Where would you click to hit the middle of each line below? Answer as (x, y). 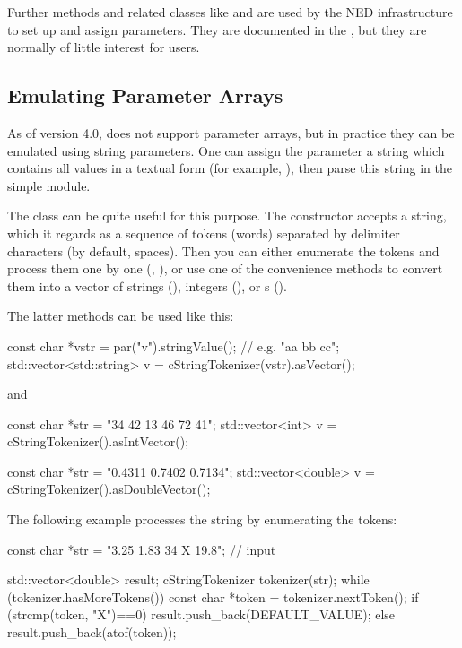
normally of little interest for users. (104, 47)
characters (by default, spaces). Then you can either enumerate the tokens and (223, 251)
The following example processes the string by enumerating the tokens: (202, 519)
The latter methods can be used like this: (121, 316)
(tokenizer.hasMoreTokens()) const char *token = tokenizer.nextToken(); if (213, 596)
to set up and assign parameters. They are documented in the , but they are (217, 29)
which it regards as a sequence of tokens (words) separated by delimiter (204, 233)
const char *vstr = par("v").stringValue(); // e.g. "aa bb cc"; (174, 346)
